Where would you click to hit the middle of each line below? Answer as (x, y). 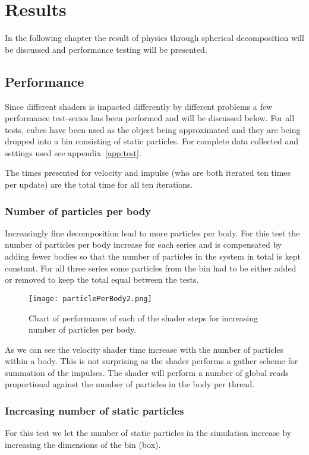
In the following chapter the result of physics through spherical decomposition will (154, 38)
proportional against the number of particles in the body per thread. (130, 384)
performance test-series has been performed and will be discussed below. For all (150, 118)
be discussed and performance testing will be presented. (106, 49)
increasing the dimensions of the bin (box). (83, 444)
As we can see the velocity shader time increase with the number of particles (144, 349)
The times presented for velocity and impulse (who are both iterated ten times (148, 173)
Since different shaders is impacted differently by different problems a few (139, 106)
